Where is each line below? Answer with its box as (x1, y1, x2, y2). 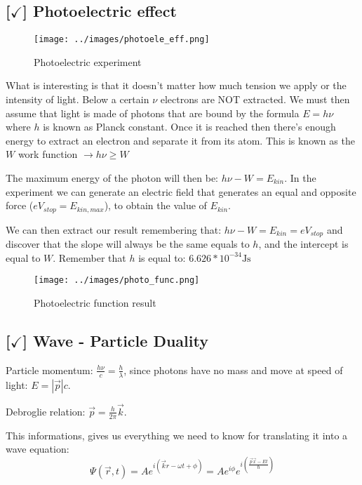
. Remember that (53, 250, 126, 265)
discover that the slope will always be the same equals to (6, 237, 250, 251)
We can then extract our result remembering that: (6, 222, 222, 237)
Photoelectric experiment (34, 54, 142, 69)
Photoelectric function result (34, 295, 156, 310)
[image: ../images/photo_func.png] (34, 275, 200, 286)
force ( (6, 198, 34, 213)
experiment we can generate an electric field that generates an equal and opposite (6, 184, 356, 199)
